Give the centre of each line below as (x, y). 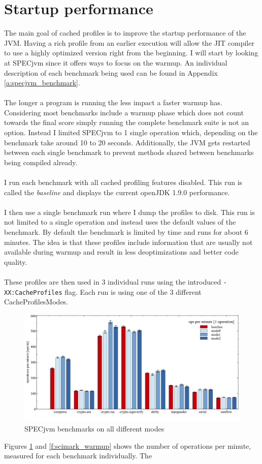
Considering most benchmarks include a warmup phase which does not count (124, 112)
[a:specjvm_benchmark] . (42, 83)
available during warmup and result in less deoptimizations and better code (121, 252)
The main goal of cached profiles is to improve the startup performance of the (125, 33)
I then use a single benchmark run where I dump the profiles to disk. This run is (129, 212)
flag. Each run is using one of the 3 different (133, 291)
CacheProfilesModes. (36, 302)
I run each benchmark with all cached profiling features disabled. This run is (123, 182)
